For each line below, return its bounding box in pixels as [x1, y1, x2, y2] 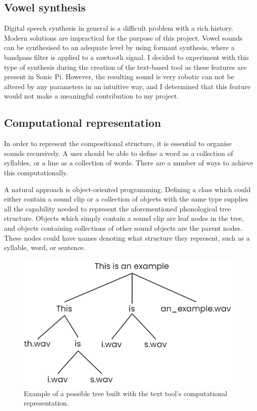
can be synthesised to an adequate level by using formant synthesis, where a [4, 42, 235, 52]
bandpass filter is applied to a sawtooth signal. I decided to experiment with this [4, 51, 249, 62]
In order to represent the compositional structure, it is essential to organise [4, 138, 232, 149]
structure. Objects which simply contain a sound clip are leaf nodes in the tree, [4, 213, 244, 223]
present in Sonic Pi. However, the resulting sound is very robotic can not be [4, 71, 234, 82]
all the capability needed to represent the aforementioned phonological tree [4, 203, 231, 213]
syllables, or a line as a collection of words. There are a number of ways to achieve [4, 157, 254, 168]
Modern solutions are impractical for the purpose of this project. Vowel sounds [4, 32, 243, 43]
